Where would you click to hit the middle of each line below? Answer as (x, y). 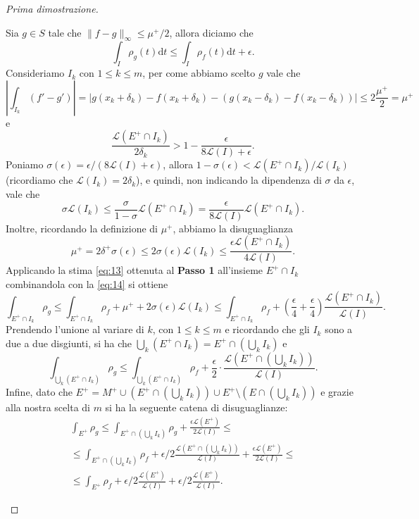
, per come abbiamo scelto (199, 73)
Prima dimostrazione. (52, 8)
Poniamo (25, 164)
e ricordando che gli (267, 329)
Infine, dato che (39, 392)
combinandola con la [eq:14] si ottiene (87, 283)
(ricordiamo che (39, 180)
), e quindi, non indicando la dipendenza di (229, 180)
